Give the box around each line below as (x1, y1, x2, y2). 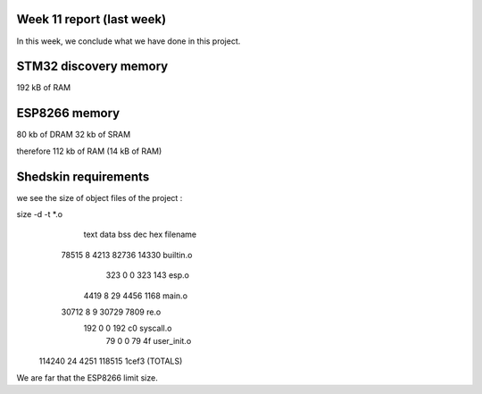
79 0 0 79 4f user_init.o (105, 335, 192, 346)
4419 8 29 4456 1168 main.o (83, 290, 187, 301)
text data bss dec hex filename (83, 229, 196, 240)
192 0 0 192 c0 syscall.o (83, 323, 172, 334)
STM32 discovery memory (16, 59, 169, 74)
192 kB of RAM (16, 82, 71, 93)
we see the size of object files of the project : (16, 192, 183, 203)
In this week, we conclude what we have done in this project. (16, 36, 241, 46)
